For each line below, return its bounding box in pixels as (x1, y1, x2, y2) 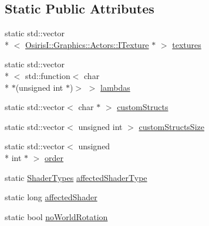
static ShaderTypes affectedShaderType (5, 171, 147, 183)
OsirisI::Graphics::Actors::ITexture (25, 38, 149, 50)
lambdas (100, 81, 130, 93)
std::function (25, 69, 70, 81)
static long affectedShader (5, 191, 97, 203)
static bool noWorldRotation (5, 210, 108, 222)
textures (172, 38, 201, 50)
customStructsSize (139, 120, 204, 132)
